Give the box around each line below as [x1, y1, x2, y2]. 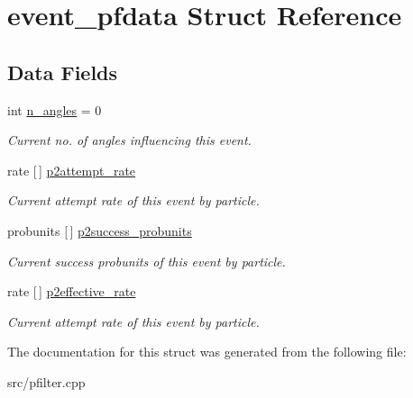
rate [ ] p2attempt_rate [7, 160, 136, 179]
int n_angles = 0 [7, 100, 102, 119]
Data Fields [7, 58, 118, 86]
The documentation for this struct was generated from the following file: [7, 342, 407, 361]
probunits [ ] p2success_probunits [7, 221, 192, 240]
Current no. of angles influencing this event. [7, 131, 252, 149]
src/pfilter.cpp [7, 372, 86, 391]
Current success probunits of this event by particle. [7, 251, 286, 270]
